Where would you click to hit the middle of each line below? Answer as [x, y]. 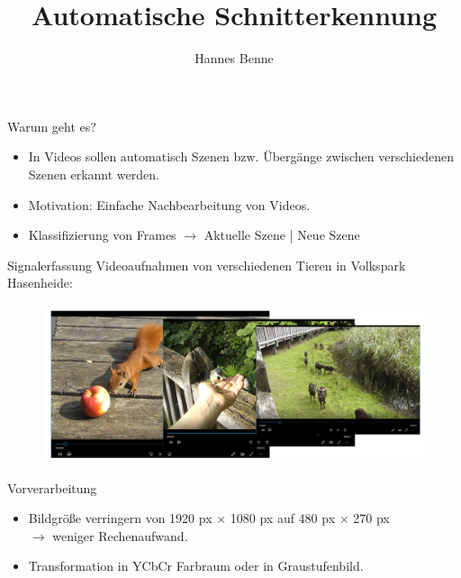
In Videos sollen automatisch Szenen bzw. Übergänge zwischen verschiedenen [241, 156]
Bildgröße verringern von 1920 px [120, 518]
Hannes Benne [234, 58]
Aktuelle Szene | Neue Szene [282, 235]
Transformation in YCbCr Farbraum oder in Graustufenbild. [196, 566]
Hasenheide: [40, 283]
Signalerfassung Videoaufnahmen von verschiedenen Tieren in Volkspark [207, 265]
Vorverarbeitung [52, 487]
